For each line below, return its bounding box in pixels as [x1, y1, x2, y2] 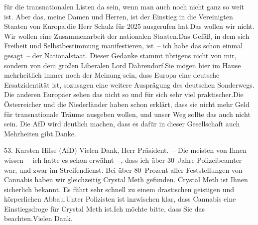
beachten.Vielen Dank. [4, 213, 73, 224]
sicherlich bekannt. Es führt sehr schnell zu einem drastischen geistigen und [4, 184, 235, 194]
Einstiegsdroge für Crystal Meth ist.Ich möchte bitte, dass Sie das [4, 203, 205, 214]
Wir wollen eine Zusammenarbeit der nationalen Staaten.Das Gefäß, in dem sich [4, 30, 250, 41]
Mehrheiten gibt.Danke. [4, 128, 76, 138]
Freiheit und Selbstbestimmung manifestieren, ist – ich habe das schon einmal [4, 40, 243, 51]
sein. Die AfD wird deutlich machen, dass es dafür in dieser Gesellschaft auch [4, 118, 240, 129]
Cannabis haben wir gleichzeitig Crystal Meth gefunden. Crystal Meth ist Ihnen [4, 174, 248, 185]
